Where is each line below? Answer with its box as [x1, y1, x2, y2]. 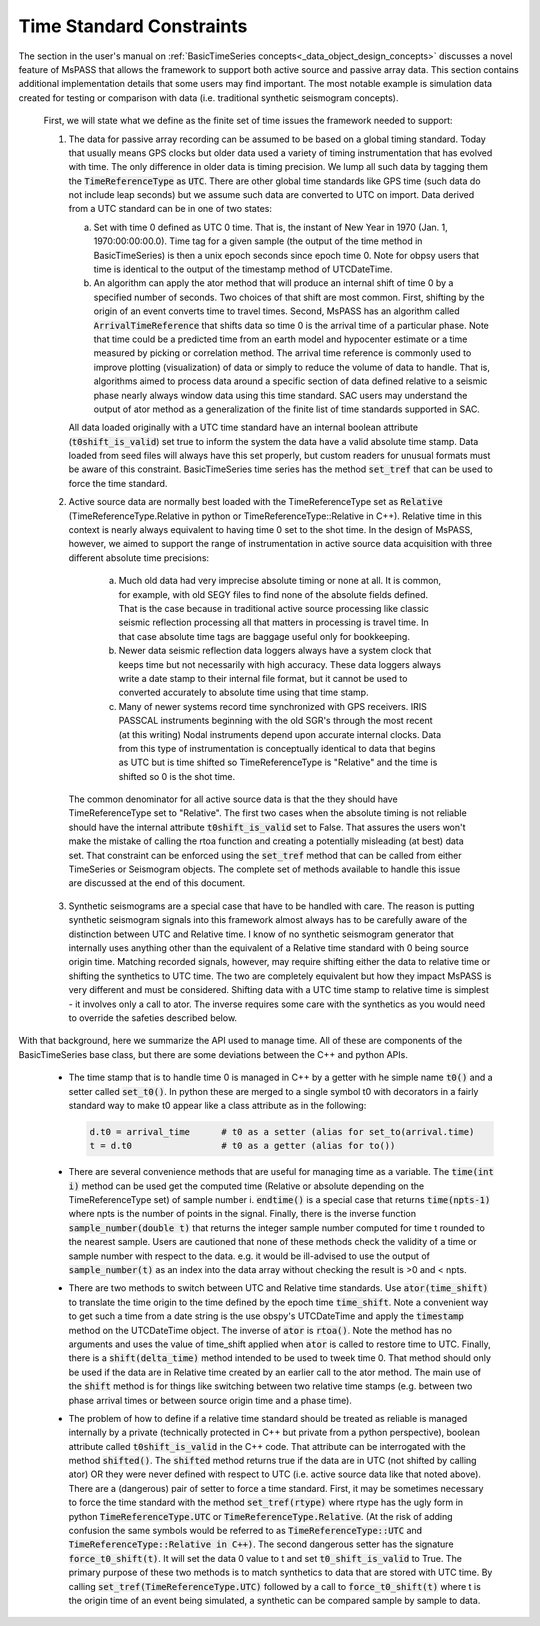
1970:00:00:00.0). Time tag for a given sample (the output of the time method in [93, 235, 423, 247]
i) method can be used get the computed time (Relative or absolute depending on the [68, 1180, 425, 1192]
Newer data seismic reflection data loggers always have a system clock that [118, 645, 432, 657]
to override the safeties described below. [68, 1011, 238, 1024]
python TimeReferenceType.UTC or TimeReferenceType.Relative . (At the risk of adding [68, 1510, 454, 1522]
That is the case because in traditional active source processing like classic [118, 603, 429, 614]
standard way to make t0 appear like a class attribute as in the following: [68, 1099, 367, 1111]
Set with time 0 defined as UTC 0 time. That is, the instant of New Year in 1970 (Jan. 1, [93, 221, 449, 233]
